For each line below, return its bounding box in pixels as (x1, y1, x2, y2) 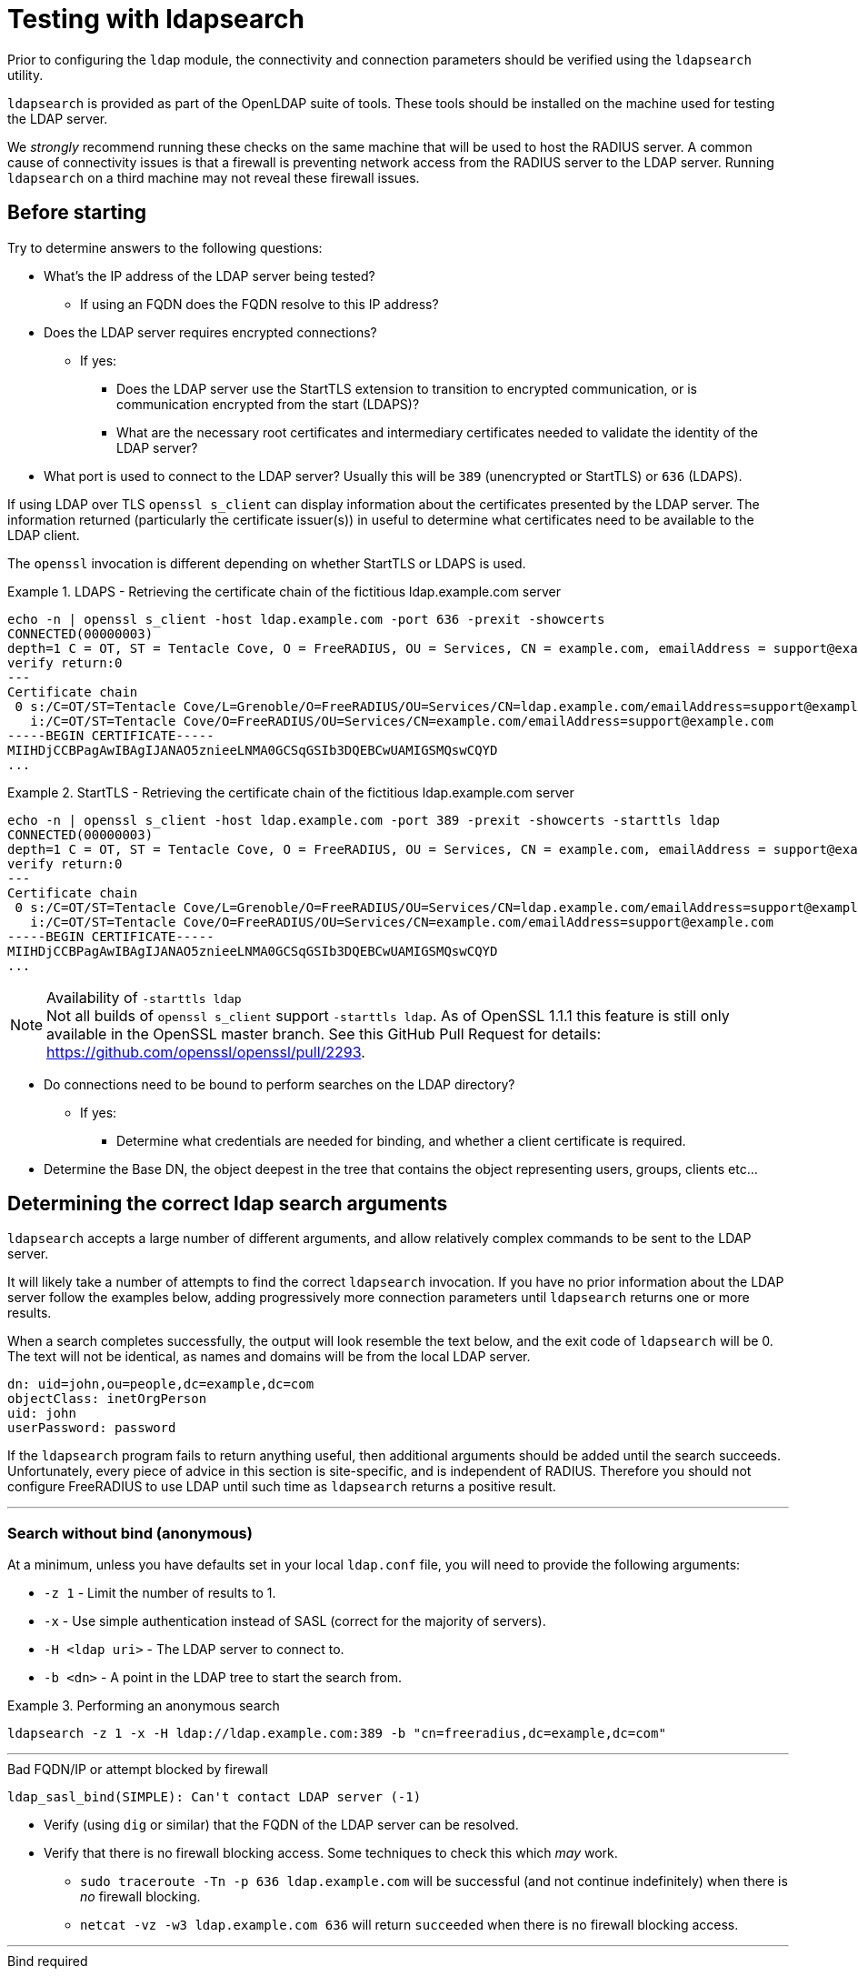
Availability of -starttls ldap (46, 988, 242, 1007)
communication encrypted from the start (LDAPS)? (116, 396, 420, 412)
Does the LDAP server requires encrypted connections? (44, 324, 377, 340)
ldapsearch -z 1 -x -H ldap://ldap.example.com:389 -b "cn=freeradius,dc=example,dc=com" (7, 1726, 666, 1741)
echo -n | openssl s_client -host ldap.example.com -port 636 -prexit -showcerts (7, 611, 605, 627)
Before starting (7, 201, 147, 225)
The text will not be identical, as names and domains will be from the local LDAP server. (7, 1349, 531, 1365)
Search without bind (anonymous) (7, 1523, 253, 1542)
